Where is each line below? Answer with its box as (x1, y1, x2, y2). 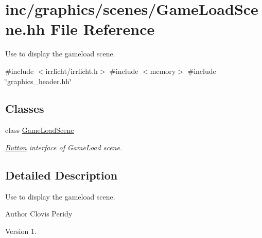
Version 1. (5, 225, 37, 236)
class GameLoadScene (5, 125, 74, 135)
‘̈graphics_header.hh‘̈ (5, 75, 72, 86)
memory (150, 65, 176, 76)
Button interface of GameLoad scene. (5, 142, 123, 152)
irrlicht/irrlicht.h (45, 65, 98, 76)
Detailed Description (5, 167, 118, 183)
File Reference (50, 18, 155, 39)
